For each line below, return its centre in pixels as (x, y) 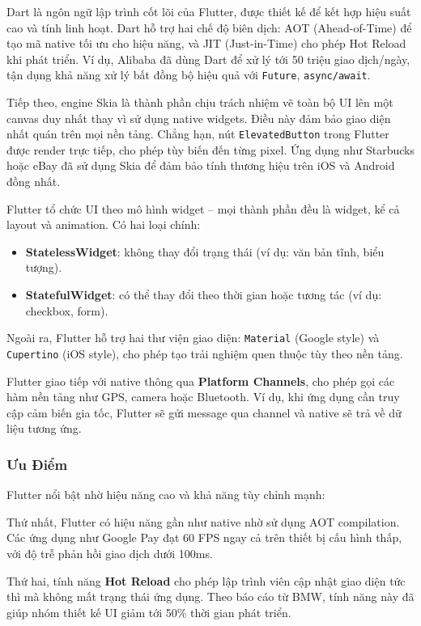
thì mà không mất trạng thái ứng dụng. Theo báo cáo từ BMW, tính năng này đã (210, 596)
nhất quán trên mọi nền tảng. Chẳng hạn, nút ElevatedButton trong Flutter (198, 134)
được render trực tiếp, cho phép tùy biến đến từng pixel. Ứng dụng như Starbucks (210, 149)
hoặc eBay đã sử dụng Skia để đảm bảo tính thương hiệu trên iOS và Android (201, 165)
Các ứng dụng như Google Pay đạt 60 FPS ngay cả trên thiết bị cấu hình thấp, (204, 537)
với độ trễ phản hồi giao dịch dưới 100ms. (110, 553)
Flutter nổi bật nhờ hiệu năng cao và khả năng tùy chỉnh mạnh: (166, 495)
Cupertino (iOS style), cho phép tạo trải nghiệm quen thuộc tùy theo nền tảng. (205, 353)
